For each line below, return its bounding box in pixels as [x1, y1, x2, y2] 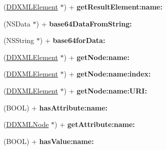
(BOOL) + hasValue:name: [3, 135, 94, 146]
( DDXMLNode [3, 119, 49, 129]
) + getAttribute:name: [54, 119, 135, 129]
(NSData [3, 18, 30, 28]
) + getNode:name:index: [63, 68, 151, 79]
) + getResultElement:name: [63, 1, 162, 11]
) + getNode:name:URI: [63, 85, 147, 95]
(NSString [3, 35, 34, 45]
